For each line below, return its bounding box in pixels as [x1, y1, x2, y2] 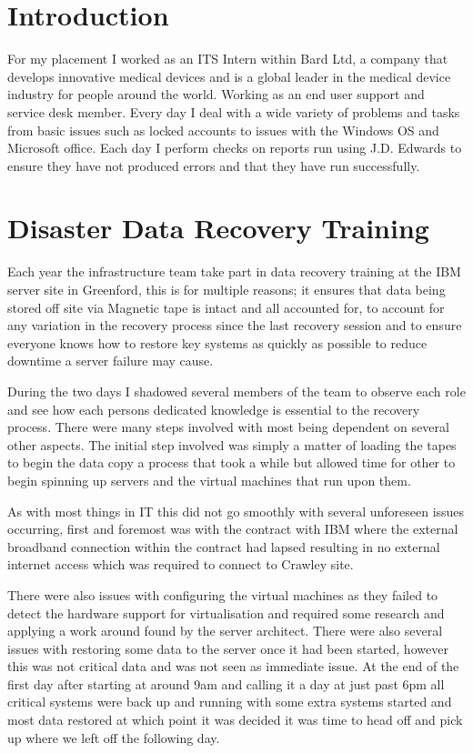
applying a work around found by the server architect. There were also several [7, 621, 443, 640]
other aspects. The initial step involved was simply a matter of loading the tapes [7, 435, 457, 454]
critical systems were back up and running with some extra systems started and [7, 692, 452, 711]
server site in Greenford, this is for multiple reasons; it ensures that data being [7, 280, 446, 298]
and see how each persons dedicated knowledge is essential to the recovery [7, 399, 420, 418]
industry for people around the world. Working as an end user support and [7, 85, 425, 104]
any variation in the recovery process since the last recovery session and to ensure [7, 316, 462, 335]
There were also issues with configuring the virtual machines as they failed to [7, 585, 438, 604]
